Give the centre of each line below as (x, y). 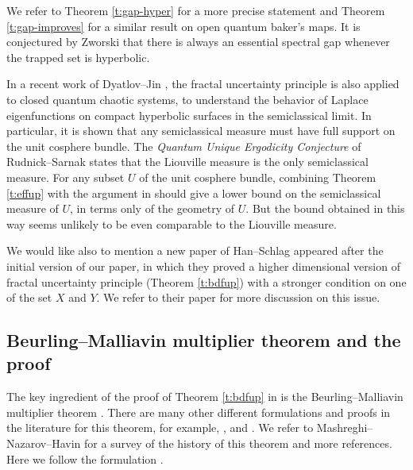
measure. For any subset (66, 177)
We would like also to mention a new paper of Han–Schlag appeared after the (195, 250)
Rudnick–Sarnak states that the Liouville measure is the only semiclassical (187, 162)
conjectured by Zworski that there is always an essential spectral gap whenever (198, 42)
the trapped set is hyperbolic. (78, 57)
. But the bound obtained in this (325, 208)
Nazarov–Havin (44, 443)
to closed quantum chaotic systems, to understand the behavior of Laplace (187, 99)
